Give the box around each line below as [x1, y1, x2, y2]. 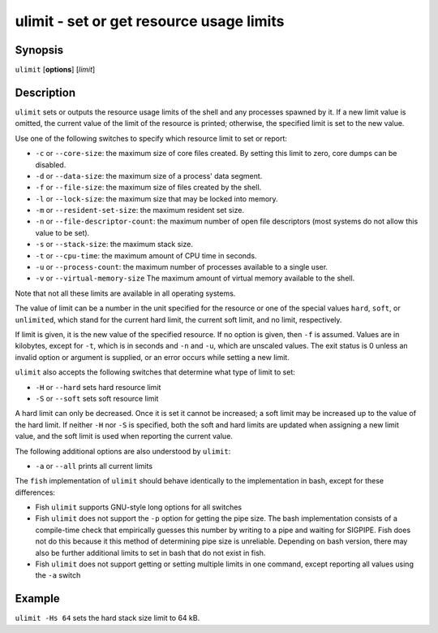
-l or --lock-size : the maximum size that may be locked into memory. [35, 193, 279, 203]
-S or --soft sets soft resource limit [35, 393, 159, 403]
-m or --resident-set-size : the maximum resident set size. [35, 206, 245, 215]
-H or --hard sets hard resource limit [35, 382, 161, 392]
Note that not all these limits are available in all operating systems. [15, 288, 236, 298]
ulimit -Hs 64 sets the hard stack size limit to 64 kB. [15, 613, 200, 623]
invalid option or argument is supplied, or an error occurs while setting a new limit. [15, 352, 290, 362]
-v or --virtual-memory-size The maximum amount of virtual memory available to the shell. [35, 273, 355, 284]
